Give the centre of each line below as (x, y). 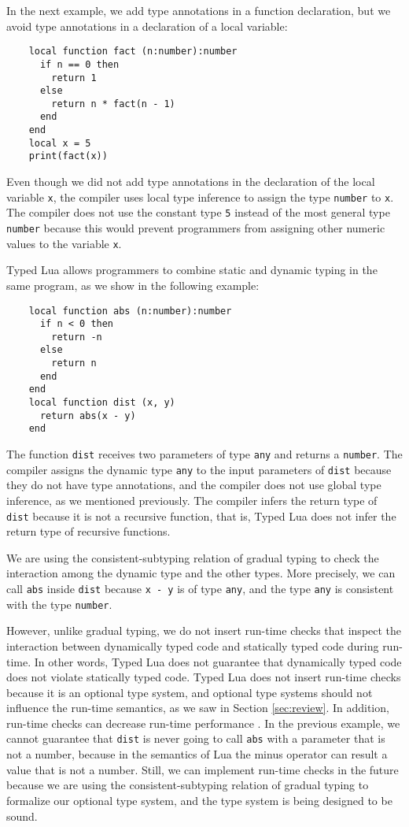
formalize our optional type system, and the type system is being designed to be (199, 800)
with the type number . (59, 604)
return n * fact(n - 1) (113, 104)
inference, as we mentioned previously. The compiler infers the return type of (192, 500)
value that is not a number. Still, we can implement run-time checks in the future (203, 769)
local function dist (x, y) (102, 403)
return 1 (74, 78)
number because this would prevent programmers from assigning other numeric (196, 228)
